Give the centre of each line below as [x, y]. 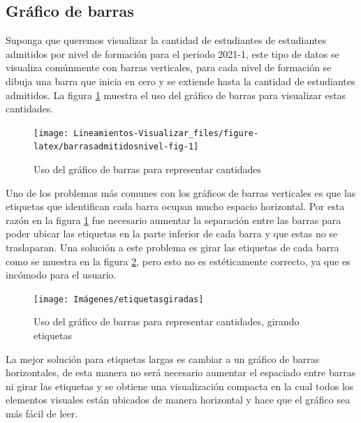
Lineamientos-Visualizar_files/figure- [166, 133]
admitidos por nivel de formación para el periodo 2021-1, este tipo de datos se [172, 53]
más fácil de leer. [42, 414]
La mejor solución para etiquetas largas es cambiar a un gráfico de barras [163, 358]
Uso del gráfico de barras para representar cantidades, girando [167, 321]
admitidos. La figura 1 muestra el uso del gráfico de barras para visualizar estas [176, 95]
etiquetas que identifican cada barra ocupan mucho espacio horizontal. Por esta [175, 206]
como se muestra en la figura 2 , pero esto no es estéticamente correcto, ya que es [178, 261]
